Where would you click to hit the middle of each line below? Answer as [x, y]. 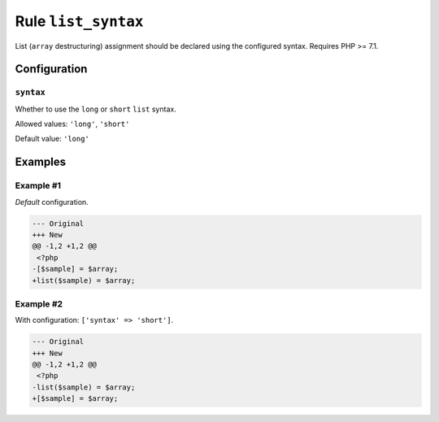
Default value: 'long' [52, 139]
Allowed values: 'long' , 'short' [72, 124]
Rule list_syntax [79, 21]
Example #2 [39, 303]
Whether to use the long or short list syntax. [96, 109]
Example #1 [38, 185]
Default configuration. [52, 202]
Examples [41, 162]
